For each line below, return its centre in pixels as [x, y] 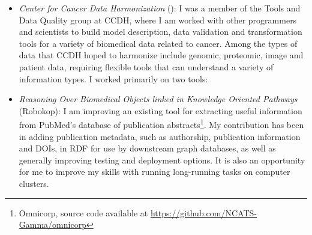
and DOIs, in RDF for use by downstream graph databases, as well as [147, 148]
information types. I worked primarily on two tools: [113, 78]
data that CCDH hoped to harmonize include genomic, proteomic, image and [161, 55]
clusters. [34, 183]
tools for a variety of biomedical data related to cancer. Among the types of [158, 43]
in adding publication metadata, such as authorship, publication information [160, 136]
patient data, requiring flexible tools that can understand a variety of [146, 66]
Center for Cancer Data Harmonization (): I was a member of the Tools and [160, 8]
